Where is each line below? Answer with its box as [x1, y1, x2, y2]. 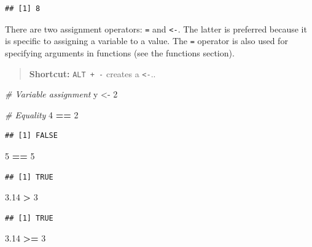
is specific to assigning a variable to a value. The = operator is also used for [5, 34, 288, 47]
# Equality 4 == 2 [5, 108, 79, 121]
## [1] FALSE [5, 131, 58, 140]
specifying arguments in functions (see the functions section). [5, 46, 235, 59]
